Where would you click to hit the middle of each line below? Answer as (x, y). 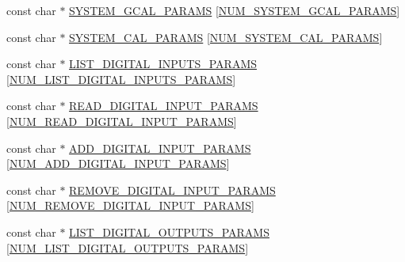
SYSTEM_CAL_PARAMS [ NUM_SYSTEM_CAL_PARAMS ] (226, 37)
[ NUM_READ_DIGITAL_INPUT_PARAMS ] (122, 121)
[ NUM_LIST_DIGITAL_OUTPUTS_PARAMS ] (128, 247)
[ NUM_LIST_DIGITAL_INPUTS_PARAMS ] (121, 79)
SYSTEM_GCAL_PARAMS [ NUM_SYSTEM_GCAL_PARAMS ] (235, 10)
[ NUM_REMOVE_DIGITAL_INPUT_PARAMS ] (130, 205)
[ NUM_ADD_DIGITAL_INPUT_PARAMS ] (118, 163)
